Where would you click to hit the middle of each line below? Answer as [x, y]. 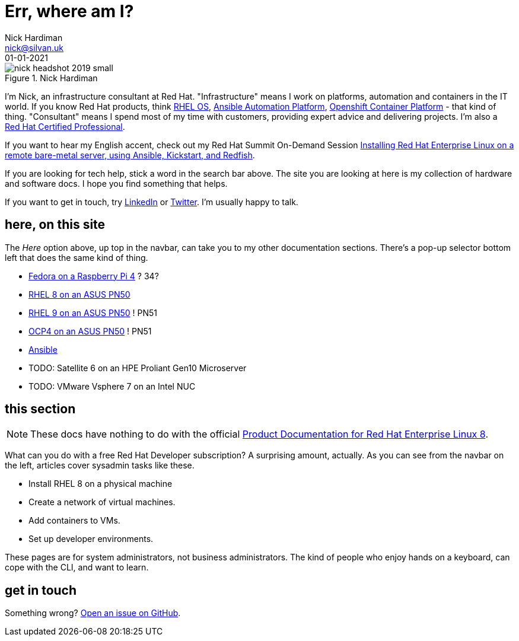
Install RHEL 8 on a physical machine [101, 484]
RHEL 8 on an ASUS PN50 [79, 294]
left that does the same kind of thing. [77, 257]
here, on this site [55, 225]
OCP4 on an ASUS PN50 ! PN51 [90, 331]
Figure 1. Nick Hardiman [51, 78]
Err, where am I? [69, 11]
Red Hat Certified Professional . [65, 126]
